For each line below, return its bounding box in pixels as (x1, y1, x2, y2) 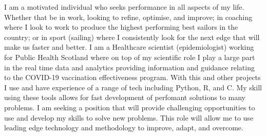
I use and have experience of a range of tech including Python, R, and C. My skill (4, 82, 262, 92)
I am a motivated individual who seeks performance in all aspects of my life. (4, 2, 244, 12)
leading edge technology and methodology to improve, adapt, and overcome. (4, 122, 243, 133)
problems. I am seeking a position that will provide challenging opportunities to (4, 102, 255, 112)
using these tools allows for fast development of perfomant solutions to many (4, 92, 245, 103)
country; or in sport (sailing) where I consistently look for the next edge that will (4, 31, 260, 42)
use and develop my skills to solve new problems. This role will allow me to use (4, 112, 254, 123)
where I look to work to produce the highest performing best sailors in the (4, 22, 238, 32)
